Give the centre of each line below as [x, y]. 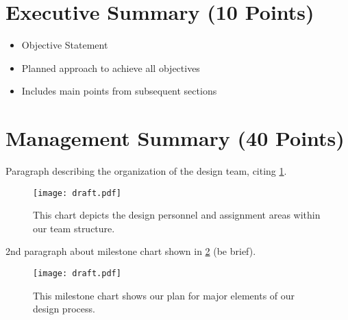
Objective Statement [65, 45]
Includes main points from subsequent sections [119, 91]
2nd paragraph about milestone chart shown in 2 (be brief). [131, 251]
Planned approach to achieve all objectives [111, 67]
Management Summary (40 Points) [175, 138]
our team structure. [74, 228]
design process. [64, 309]
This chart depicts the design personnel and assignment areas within [177, 215]
